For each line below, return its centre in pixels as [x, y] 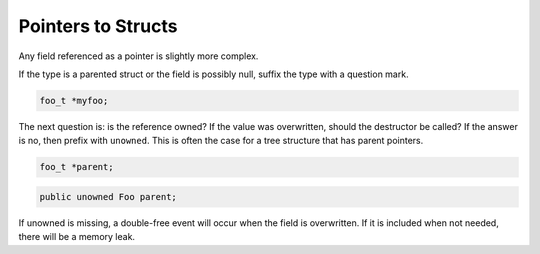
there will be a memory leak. [76, 237]
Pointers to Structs [98, 26]
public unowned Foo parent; [108, 196]
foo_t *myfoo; [74, 100]
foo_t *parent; [76, 167]
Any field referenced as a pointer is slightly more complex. [138, 56]
